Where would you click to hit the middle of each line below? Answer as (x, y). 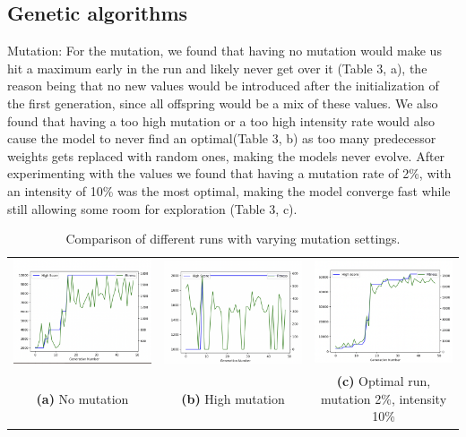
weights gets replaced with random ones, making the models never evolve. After (226, 155)
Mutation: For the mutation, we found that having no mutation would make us (224, 51)
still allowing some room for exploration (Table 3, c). (152, 208)
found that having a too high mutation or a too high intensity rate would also (221, 120)
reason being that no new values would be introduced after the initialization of (223, 86)
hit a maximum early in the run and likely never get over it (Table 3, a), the (217, 68)
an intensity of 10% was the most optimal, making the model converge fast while (229, 190)
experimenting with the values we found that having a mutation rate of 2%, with (229, 173)
